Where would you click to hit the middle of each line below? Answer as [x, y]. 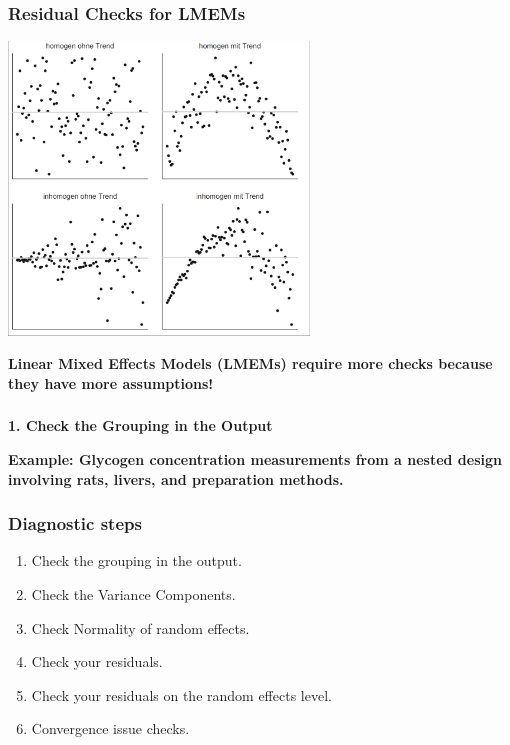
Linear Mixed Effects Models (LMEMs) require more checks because [250, 363]
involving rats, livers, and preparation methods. [176, 478]
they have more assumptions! [111, 382]
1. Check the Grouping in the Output [140, 425]
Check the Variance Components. [133, 593]
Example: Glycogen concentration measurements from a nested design [255, 458]
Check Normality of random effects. [140, 627]
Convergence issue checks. [110, 728]
